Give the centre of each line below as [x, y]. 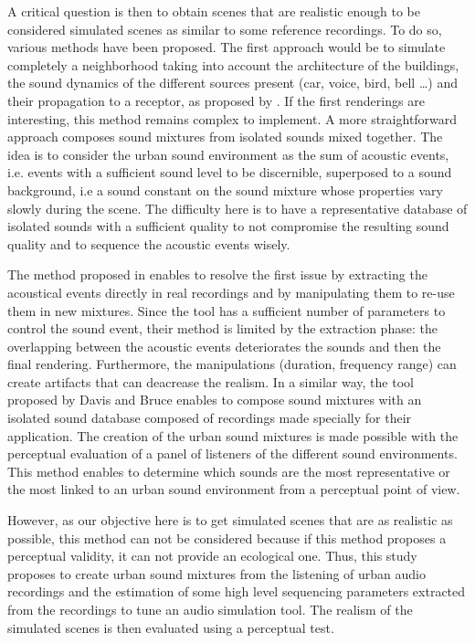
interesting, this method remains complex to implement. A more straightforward [232, 118]
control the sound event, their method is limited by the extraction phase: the [222, 328]
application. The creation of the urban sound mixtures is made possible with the [233, 435]
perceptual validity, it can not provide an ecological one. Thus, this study [212, 556]
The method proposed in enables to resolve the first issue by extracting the [217, 274]
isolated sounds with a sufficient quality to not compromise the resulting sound [228, 226]
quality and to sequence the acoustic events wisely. [149, 243]
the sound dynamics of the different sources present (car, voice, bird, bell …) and [232, 83]
